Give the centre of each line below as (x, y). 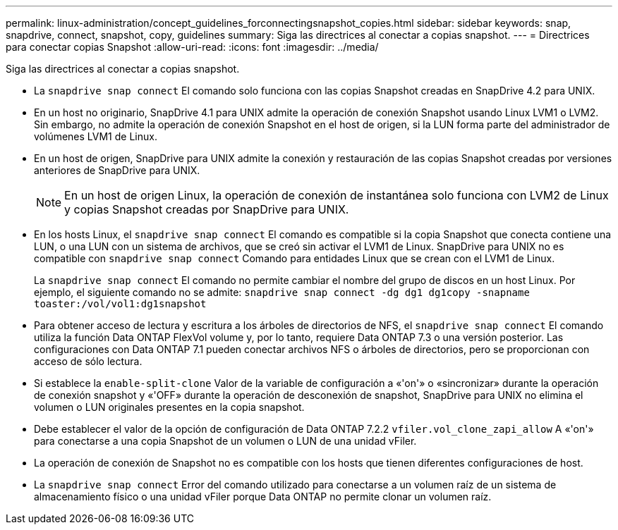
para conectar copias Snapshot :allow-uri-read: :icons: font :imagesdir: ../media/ (192, 47)
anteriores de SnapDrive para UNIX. (117, 170)
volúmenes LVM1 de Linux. (96, 136)
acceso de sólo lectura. (88, 361)
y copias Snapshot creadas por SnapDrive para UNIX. (207, 209)
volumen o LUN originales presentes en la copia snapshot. (169, 407)
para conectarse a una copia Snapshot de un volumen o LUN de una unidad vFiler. (225, 441)
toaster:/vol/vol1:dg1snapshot (120, 304)
